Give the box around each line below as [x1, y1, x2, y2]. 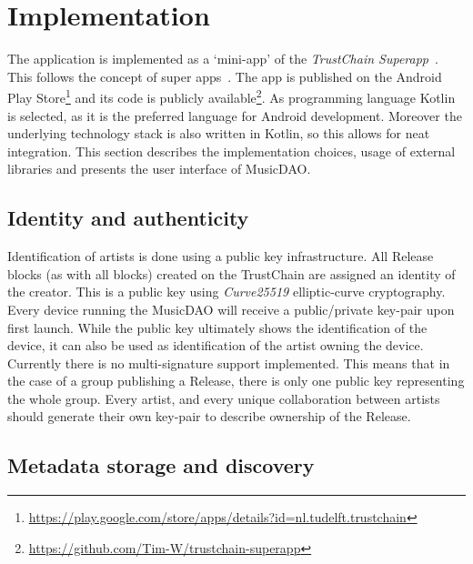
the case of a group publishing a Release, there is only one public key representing [7, 371, 465, 390]
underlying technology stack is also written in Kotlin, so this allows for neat [7, 124, 430, 143]
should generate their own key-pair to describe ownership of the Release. [7, 407, 411, 426]
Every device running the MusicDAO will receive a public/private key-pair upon [7, 299, 455, 318]
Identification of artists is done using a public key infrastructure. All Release [7, 247, 434, 266]
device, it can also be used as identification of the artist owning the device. [7, 336, 424, 355]
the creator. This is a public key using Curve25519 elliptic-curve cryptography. [7, 282, 446, 301]
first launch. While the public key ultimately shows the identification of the [7, 317, 428, 337]
